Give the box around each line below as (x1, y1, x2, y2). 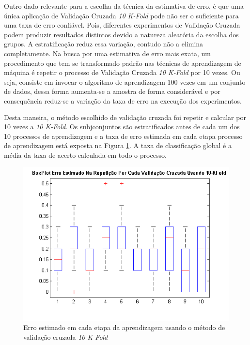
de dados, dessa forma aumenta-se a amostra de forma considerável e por (4, 86, 220, 96)
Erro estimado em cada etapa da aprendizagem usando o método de (23, 322, 225, 332)
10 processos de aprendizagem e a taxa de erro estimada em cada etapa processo (4, 131, 243, 141)
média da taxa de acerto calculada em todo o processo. (4, 150, 167, 160)
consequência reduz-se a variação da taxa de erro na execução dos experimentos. (4, 95, 242, 105)
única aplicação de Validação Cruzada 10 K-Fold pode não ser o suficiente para (4, 10, 239, 20)
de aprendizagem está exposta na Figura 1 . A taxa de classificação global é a (4, 140, 232, 150)
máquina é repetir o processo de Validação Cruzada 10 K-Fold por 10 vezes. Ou (4, 67, 240, 77)
